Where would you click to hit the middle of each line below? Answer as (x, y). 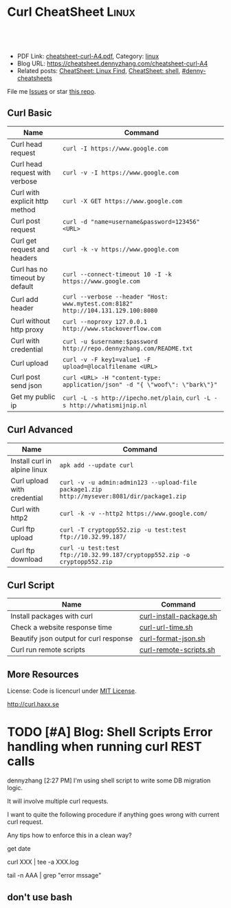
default (22, 286)
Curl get (23, 241)
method (23, 210)
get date (19, 849)
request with (31, 172)
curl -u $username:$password (110, 341)
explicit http (30, 201)
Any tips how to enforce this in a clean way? (69, 836)
